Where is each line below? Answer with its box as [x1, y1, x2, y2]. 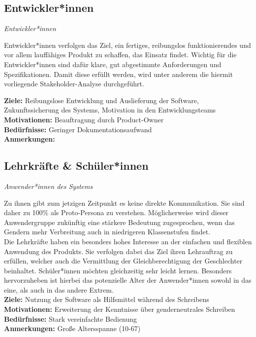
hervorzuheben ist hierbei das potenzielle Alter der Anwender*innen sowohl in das [4, 275, 252, 285]
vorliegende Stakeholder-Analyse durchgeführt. [4, 78, 144, 89]
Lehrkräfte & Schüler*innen [4, 158, 149, 173]
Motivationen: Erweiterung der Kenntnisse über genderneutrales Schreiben [4, 304, 235, 314]
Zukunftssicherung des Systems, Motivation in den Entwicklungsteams [4, 105, 216, 115]
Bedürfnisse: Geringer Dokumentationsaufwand [4, 124, 152, 134]
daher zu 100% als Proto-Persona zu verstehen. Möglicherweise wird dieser [4, 207, 229, 218]
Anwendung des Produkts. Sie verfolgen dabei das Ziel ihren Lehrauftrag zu [4, 246, 233, 256]
